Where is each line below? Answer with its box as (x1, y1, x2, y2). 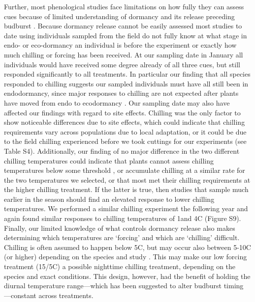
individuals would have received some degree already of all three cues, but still (4, 59, 240, 69)
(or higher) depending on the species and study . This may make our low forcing (4, 251, 247, 262)
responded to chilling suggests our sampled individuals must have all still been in (4, 78, 249, 88)
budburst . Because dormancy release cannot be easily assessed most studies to (4, 21, 242, 31)
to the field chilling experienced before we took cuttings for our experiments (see (4, 136, 247, 146)
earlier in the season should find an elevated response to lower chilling (4, 193, 215, 204)
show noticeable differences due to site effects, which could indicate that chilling (4, 117, 245, 127)
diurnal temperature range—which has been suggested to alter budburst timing (4, 280, 244, 291)
